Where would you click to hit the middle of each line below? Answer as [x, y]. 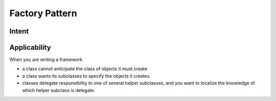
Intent [19, 31]
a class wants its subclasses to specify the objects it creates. [86, 76]
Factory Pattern [43, 13]
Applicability [30, 47]
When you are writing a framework [46, 60]
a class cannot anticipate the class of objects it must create [85, 69]
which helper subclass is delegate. [59, 90]
